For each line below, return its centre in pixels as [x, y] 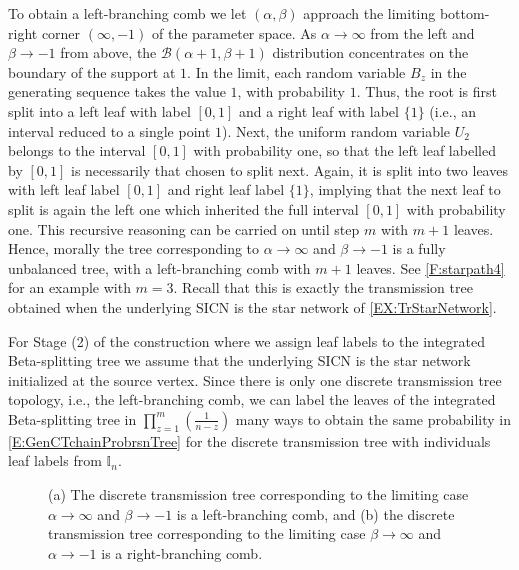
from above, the [108, 52]
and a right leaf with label [319, 110]
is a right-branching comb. [182, 552]
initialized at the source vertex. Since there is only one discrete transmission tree [255, 379]
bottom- [464, 13]
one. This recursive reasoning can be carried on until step [184, 228]
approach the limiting [369, 13]
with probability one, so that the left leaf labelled [344, 150]
